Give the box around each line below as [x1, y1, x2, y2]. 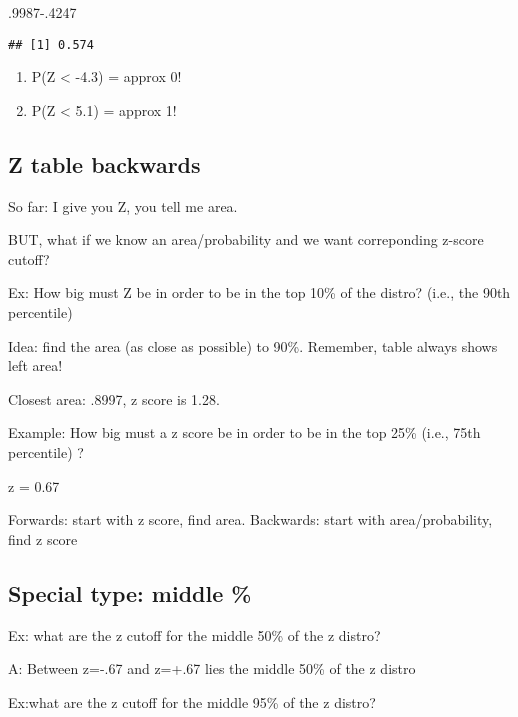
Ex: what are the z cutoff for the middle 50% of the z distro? [8, 624, 381, 645]
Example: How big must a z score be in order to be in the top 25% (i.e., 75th [8, 422, 481, 443]
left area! [8, 355, 63, 376]
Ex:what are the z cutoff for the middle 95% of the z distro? [8, 691, 376, 712]
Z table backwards [8, 148, 201, 179]
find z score [8, 528, 78, 549]
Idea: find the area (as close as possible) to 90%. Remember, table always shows [8, 335, 498, 356]
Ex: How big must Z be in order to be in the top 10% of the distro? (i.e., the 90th [8, 282, 511, 303]
